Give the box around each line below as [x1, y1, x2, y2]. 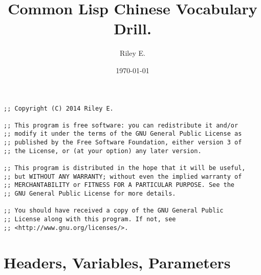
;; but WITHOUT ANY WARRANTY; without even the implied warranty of [4, 173, 242, 180]
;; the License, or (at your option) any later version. [4, 147, 202, 155]
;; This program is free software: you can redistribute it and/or [4, 121, 238, 129]
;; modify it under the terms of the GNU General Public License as [4, 130, 242, 138]
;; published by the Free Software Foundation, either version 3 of [4, 139, 242, 146]
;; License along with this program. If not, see [4, 216, 176, 223]
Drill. [114, 18, 151, 39]
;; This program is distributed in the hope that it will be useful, [4, 164, 246, 172]
